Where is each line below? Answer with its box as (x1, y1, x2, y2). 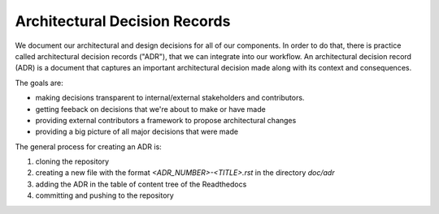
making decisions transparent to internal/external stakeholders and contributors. (35, 93, 305, 103)
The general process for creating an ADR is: (15, 142, 162, 152)
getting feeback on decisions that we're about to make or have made (35, 104, 266, 113)
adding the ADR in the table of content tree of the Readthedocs (35, 179, 247, 189)
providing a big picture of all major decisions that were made (35, 126, 239, 137)
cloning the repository (35, 156, 110, 166)
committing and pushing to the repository (35, 190, 174, 200)
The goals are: (15, 78, 64, 88)
